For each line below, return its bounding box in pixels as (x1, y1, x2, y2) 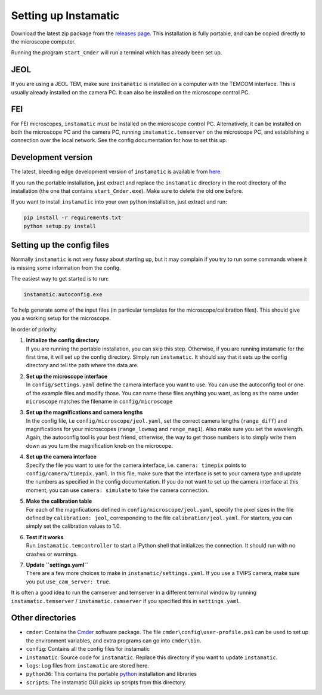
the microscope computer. (11, 38, 76, 45)
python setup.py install (23, 223, 97, 229)
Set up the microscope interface (26, 373, 108, 380)
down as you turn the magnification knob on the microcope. (26, 442, 173, 449)
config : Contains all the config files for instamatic (26, 645, 150, 653)
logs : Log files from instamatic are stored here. (26, 662, 149, 669)
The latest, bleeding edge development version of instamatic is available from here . (11, 168, 222, 176)
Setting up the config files (11, 240, 110, 250)
